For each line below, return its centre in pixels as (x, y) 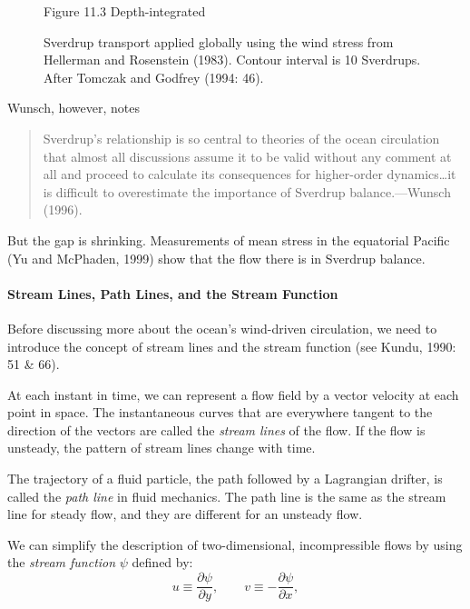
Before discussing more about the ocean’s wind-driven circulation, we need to (222, 328)
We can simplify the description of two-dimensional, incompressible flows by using (235, 544)
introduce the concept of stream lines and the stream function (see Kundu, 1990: (232, 346)
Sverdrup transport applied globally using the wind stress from (219, 41)
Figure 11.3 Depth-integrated (125, 11)
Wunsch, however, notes (74, 108)
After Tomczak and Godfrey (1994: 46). (154, 77)
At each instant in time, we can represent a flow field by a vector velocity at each (233, 394)
